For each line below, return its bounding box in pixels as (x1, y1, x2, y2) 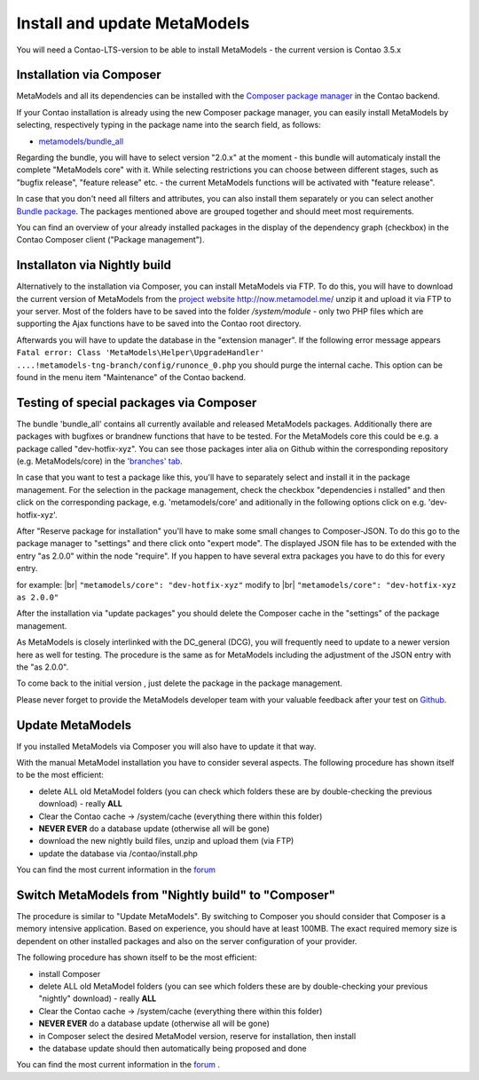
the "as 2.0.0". (16, 662, 69, 672)
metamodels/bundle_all (38, 136, 124, 147)
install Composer (38, 968, 101, 979)
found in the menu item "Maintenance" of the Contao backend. (16, 372, 247, 382)
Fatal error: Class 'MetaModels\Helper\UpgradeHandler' (16, 347, 265, 358)
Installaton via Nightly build (16, 258, 172, 273)
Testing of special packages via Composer (16, 395, 257, 410)
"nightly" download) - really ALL (38, 993, 157, 1004)
